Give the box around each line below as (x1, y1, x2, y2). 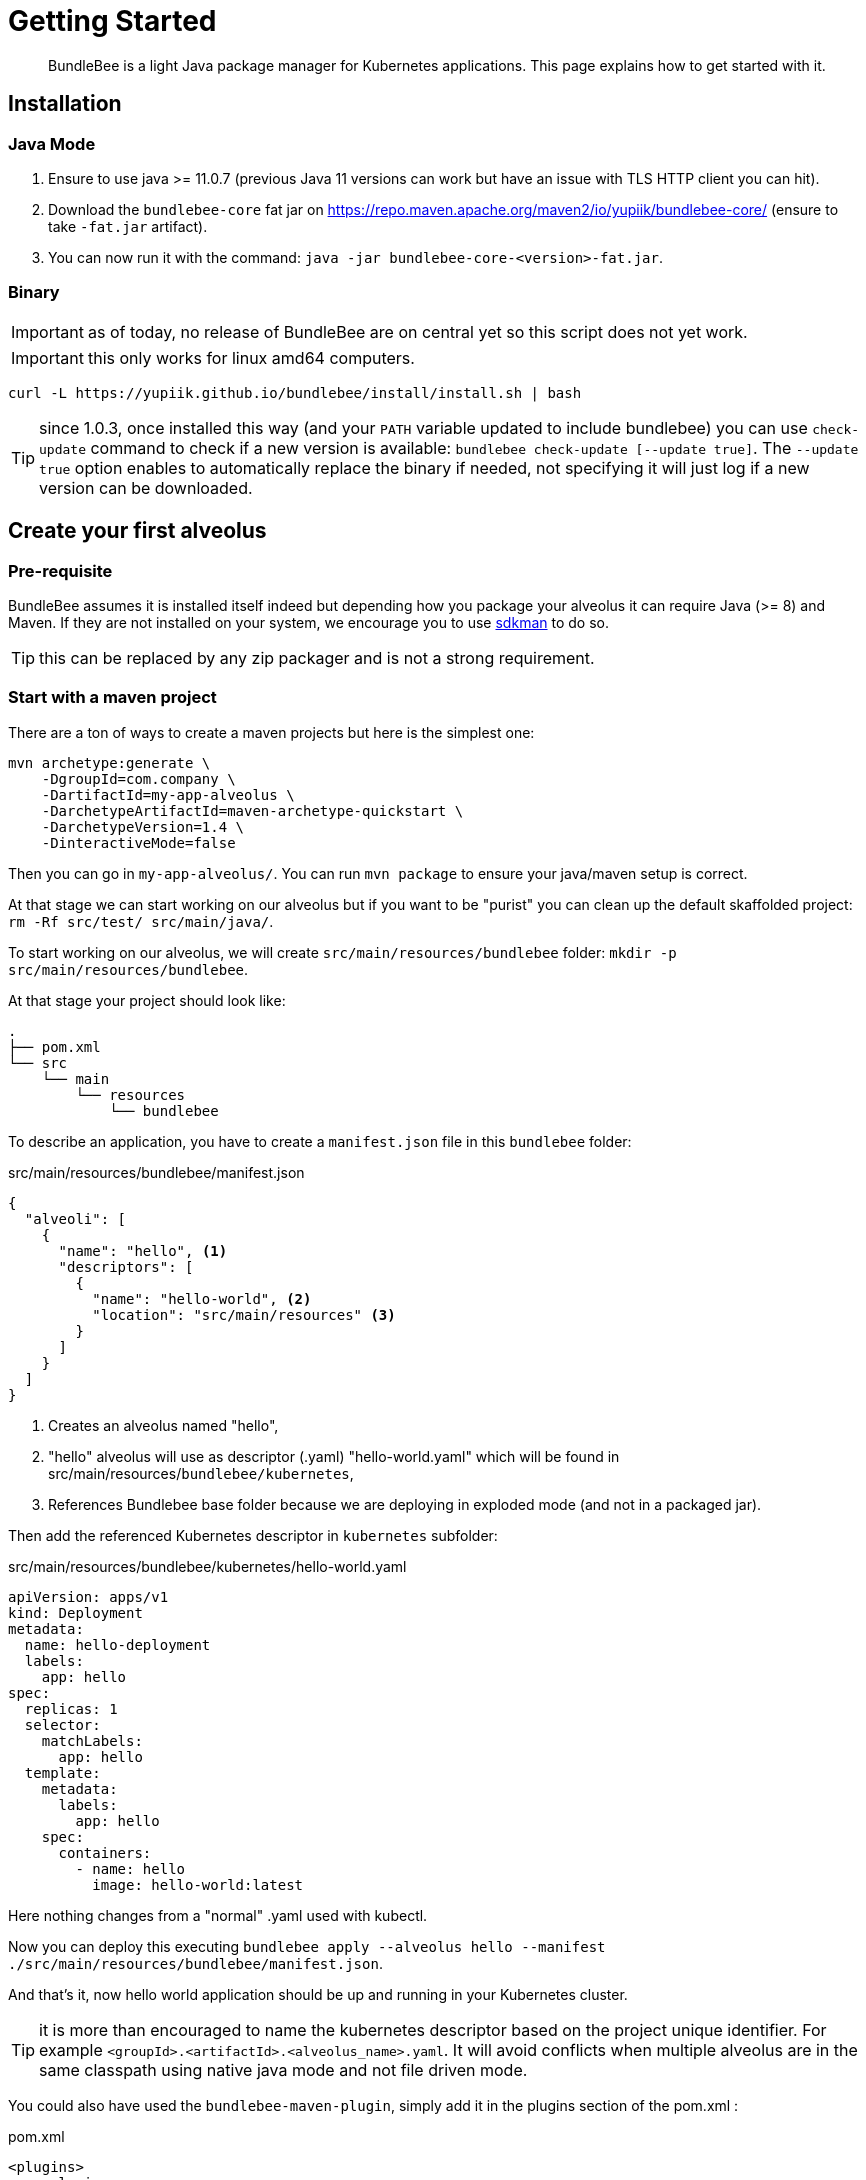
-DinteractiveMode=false (41, 834, 236, 851)
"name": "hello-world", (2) (92, 1290, 312, 1307)
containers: (58, 1844, 152, 1861)
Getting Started (8, 4, 217, 38)
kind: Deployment (8, 1604, 143, 1621)
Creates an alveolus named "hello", (48, 1416, 279, 1434)
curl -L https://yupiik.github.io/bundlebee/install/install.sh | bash (8, 384, 582, 401)
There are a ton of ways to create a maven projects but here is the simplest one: (8, 723, 535, 741)
